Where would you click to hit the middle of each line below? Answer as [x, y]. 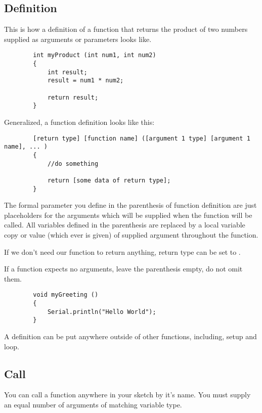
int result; [67, 72]
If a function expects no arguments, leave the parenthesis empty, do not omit [123, 269]
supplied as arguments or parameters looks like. [78, 39]
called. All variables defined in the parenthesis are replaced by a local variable [125, 225]
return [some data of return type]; [109, 180]
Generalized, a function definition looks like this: [79, 122]
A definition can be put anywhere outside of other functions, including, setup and [130, 336]
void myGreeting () [66, 295]
